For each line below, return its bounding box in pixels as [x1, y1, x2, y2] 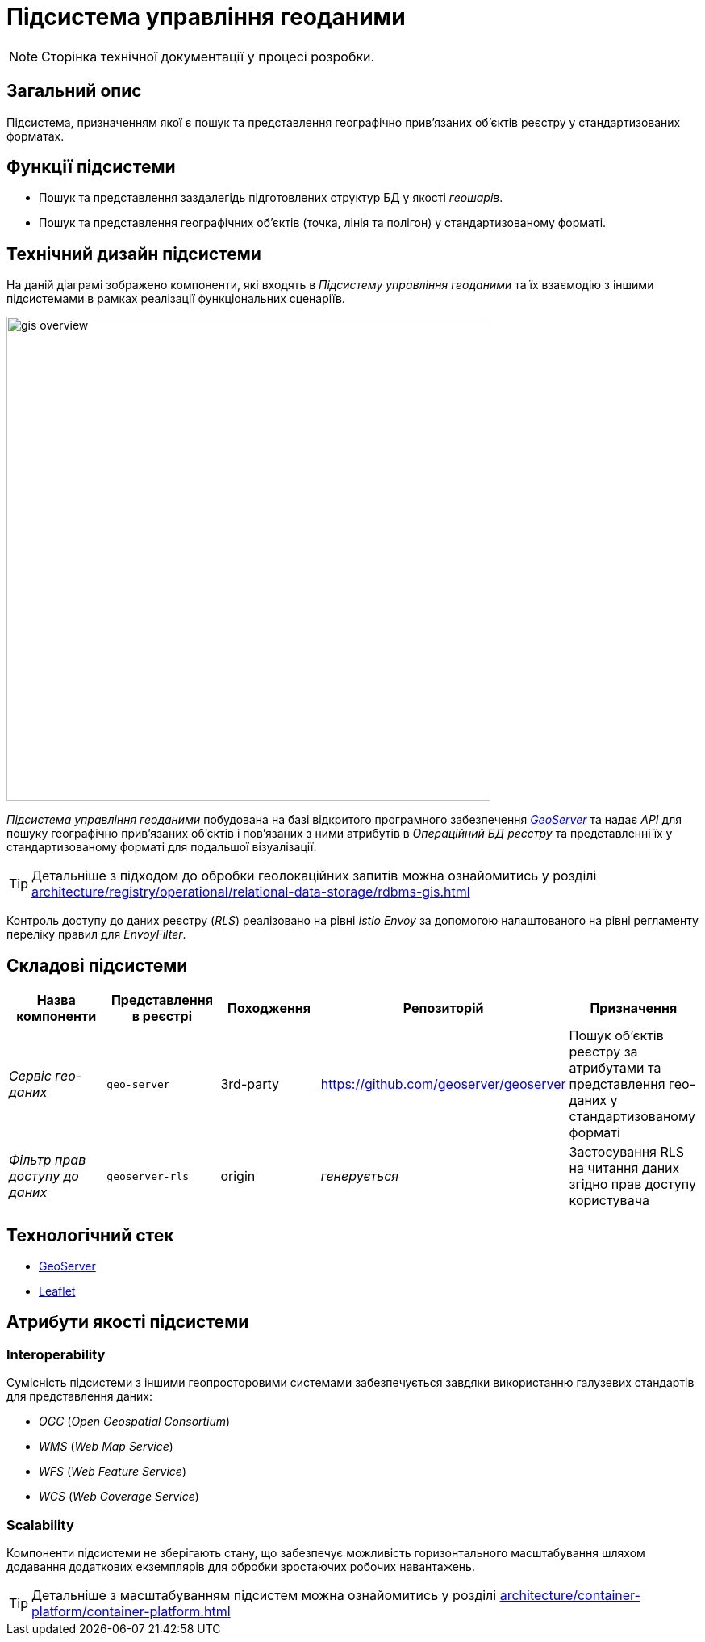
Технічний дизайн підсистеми [6, 243, 261, 264]
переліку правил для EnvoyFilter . [6, 927, 186, 942]
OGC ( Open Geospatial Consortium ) [39, 1414, 231, 1429]
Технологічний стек [6, 1224, 174, 1245]
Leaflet [39, 1283, 76, 1298]
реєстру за [569, 1044, 638, 1060]
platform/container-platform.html [31, 1602, 231, 1619]
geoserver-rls [106, 1170, 190, 1182]
